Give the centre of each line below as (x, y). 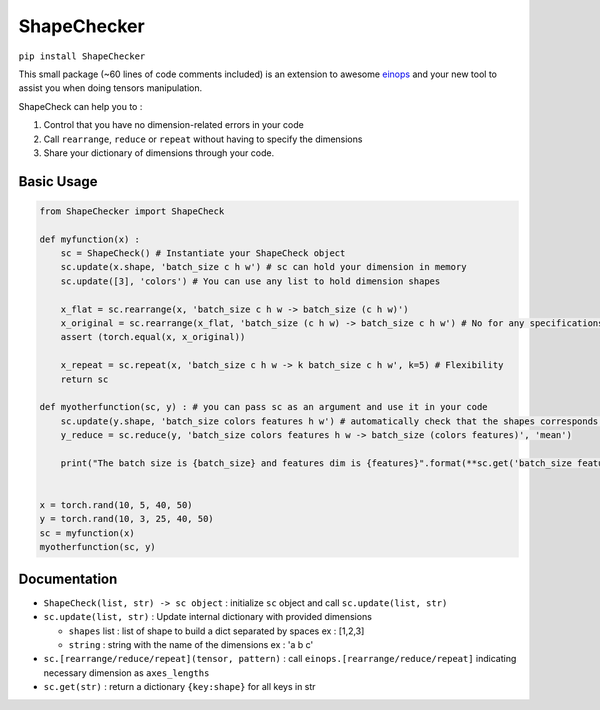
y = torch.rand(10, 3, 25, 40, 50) (126, 519)
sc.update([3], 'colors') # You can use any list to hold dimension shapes (250, 281)
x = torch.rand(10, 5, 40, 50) (116, 505)
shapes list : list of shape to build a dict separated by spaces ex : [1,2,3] (216, 631)
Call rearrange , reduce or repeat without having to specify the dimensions (203, 139)
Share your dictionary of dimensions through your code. (159, 152)
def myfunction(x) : (89, 239)
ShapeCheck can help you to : (80, 106)
